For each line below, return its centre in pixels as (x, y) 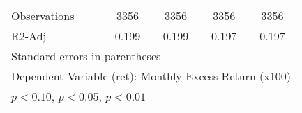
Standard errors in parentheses (86, 56)
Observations (43, 16)
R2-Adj (29, 36)
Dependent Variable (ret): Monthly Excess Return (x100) (151, 76)
